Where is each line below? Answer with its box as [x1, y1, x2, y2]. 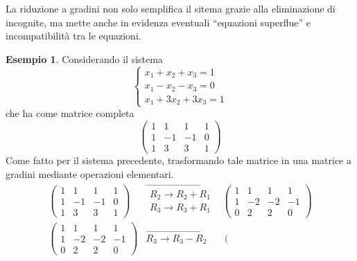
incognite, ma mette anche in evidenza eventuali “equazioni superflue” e [6, 15, 311, 29]
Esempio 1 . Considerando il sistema [6, 51, 163, 66]
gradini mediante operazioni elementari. [6, 166, 174, 181]
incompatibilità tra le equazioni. [6, 28, 141, 43]
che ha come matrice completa [6, 106, 134, 120]
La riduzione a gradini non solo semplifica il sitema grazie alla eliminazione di [6, 1, 336, 15]
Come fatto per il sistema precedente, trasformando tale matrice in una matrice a [6, 153, 351, 168]
